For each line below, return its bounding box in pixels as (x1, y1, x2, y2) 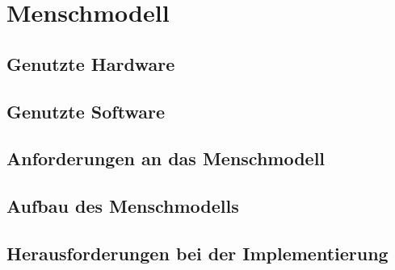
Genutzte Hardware (6, 51, 175, 76)
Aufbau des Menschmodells (6, 193, 239, 218)
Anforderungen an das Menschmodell (6, 146, 326, 171)
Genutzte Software (6, 98, 165, 123)
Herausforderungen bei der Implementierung (6, 240, 389, 265)
